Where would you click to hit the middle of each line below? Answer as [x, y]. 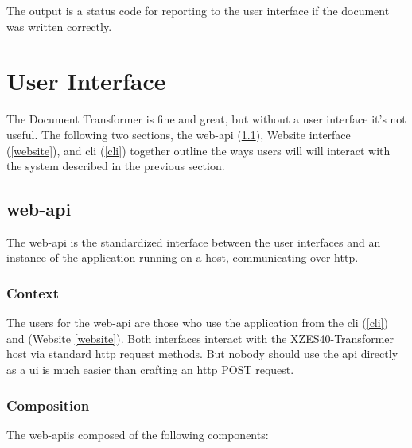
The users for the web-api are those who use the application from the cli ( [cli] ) [197, 323]
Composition [48, 405]
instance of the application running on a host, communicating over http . [183, 257]
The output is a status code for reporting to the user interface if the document [198, 10]
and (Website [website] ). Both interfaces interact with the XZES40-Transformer [200, 338]
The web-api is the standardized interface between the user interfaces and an [194, 242]
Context [33, 293]
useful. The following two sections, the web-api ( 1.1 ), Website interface [179, 134]
